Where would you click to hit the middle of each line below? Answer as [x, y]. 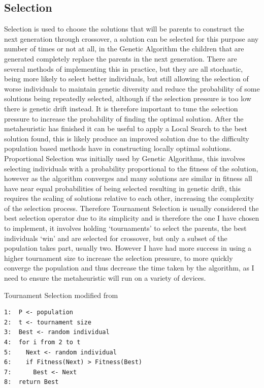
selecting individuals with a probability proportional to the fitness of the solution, [131, 168]
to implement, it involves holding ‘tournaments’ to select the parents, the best [125, 228]
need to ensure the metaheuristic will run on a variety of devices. [105, 278]
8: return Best [31, 382]
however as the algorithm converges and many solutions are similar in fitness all [128, 178]
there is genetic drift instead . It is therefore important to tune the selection [121, 108]
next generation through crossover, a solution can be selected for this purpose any [131, 38]
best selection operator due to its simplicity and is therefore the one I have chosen [132, 218]
